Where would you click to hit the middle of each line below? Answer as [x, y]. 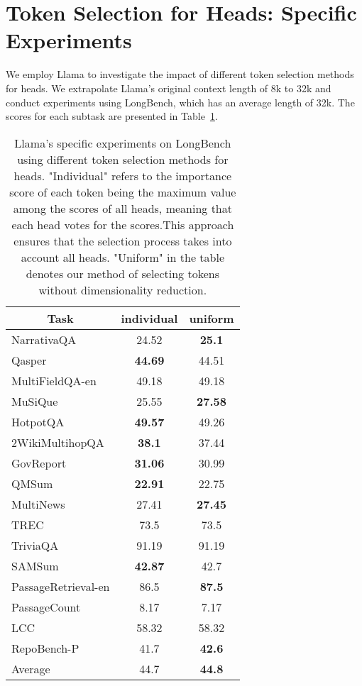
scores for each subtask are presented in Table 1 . [112, 116]
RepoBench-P [45, 648]
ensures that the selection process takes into [123, 240]
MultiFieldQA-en [54, 380]
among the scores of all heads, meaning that [122, 208]
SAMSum [35, 565]
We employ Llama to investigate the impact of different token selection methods [180, 74]
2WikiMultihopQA [58, 442]
